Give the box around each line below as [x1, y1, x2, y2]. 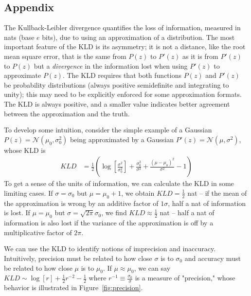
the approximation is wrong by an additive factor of [4, 198, 159, 208]
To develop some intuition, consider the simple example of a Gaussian [4, 125, 212, 135]
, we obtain [121, 187, 155, 198]
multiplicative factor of [4, 227, 72, 237]
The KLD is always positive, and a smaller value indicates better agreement [4, 98, 230, 109]
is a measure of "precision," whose [135, 273, 235, 283]
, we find [101, 207, 127, 218]
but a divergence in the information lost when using [34, 60, 188, 71]
